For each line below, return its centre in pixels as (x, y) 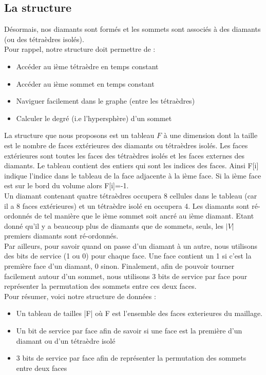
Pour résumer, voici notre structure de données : (80, 296)
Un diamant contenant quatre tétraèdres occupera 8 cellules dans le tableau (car (131, 195)
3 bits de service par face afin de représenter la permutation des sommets (131, 358)
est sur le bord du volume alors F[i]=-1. (66, 185)
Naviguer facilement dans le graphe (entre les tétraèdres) (106, 101)
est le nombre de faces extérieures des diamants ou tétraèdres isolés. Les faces (126, 145)
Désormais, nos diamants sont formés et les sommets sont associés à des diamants (132, 29)
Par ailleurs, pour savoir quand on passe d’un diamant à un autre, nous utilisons (131, 245)
